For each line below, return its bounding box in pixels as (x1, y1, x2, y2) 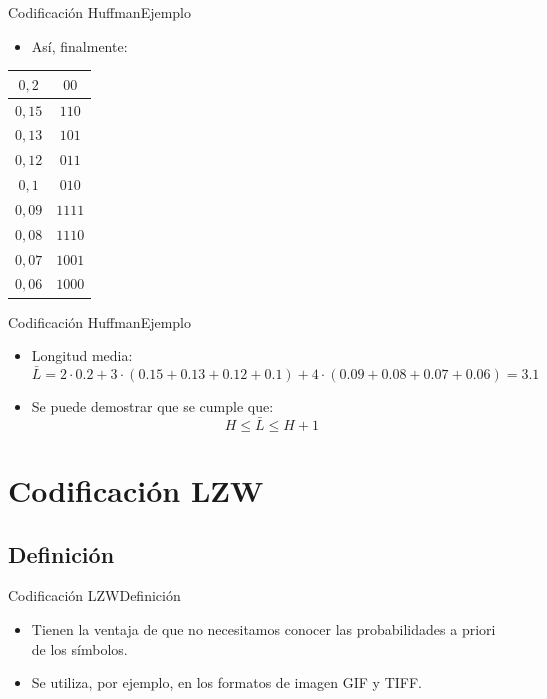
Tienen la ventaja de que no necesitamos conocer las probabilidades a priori (31, 618, 496, 639)
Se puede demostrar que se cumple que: (31, 395, 274, 416)
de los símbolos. (31, 638, 128, 659)
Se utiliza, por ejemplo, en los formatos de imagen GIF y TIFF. (31, 672, 422, 693)
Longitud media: (31, 345, 133, 366)
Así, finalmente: (31, 35, 128, 56)
